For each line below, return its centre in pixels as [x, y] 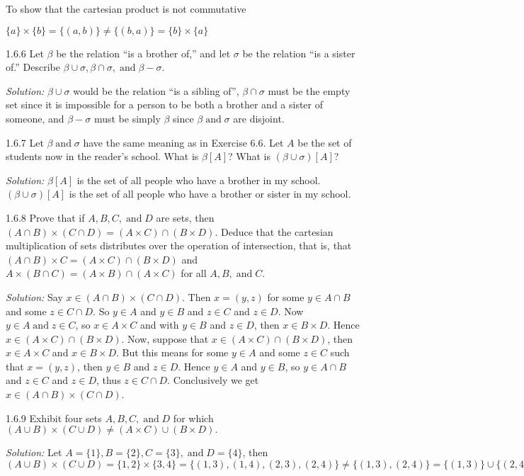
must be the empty [309, 90]
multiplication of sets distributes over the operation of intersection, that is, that [179, 245]
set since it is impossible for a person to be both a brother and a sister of [165, 104]
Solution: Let [34, 452]
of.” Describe [33, 67]
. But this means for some [172, 352]
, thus [108, 380]
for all [194, 273]
